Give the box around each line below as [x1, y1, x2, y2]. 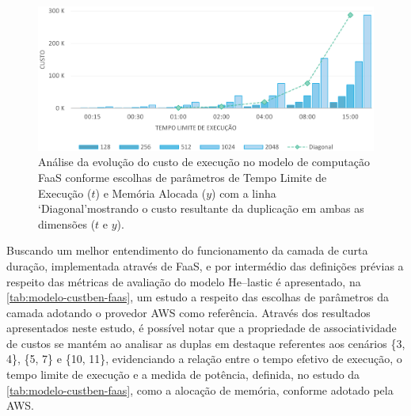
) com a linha [211, 184, 276, 201]
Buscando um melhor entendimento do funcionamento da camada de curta [6, 242, 368, 259]
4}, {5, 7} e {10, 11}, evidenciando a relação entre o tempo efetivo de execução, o [6, 350, 402, 367]
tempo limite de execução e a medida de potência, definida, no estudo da [6, 366, 360, 383]
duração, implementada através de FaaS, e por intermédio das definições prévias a [6, 257, 404, 274]
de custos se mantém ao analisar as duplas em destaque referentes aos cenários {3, [6, 335, 405, 351]
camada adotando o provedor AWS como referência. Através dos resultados [6, 304, 371, 320]
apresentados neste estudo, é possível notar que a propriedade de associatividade [6, 320, 397, 336]
